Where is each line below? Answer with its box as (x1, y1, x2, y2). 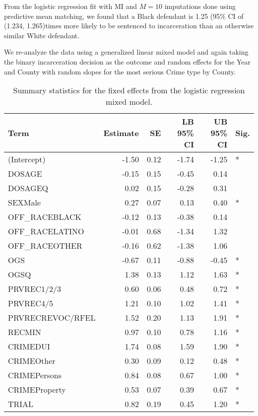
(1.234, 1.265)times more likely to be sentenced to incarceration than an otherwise (4, 20, 254, 31)
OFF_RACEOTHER (8, 240, 82, 252)
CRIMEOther (8, 355, 56, 367)
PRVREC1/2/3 (8, 283, 62, 295)
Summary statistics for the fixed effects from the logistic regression (13, 84, 245, 96)
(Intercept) (8, 153, 46, 165)
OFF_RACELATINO (8, 225, 84, 237)
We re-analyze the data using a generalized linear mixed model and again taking (4, 47, 249, 57)
